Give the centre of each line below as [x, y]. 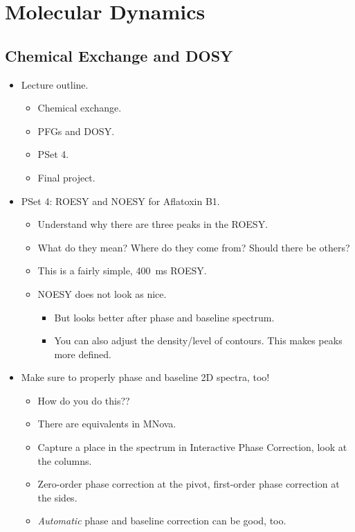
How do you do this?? [84, 400]
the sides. [57, 497]
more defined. [83, 354]
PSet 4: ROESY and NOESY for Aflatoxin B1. [120, 201]
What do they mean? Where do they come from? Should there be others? [194, 247]
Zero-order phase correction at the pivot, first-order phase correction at [189, 484]
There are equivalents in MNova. [107, 424]
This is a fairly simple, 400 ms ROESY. [122, 271]
